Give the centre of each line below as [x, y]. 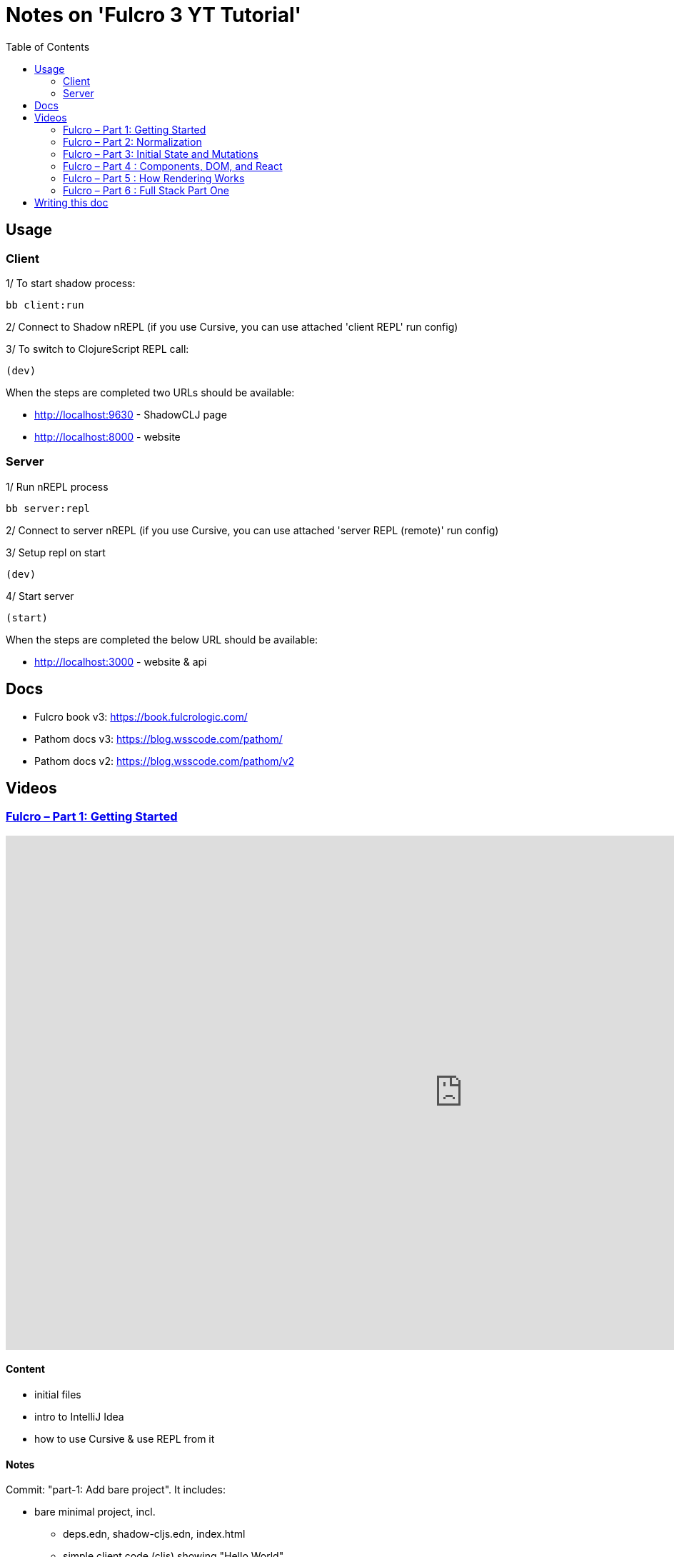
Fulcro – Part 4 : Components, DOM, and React [173, 166]
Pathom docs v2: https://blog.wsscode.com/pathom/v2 [165, 761]
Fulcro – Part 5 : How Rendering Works [154, 178]
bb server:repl [48, 508]
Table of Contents [48, 46]
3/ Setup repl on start [56, 552]
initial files [58, 1395]
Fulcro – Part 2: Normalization [132, 141]
